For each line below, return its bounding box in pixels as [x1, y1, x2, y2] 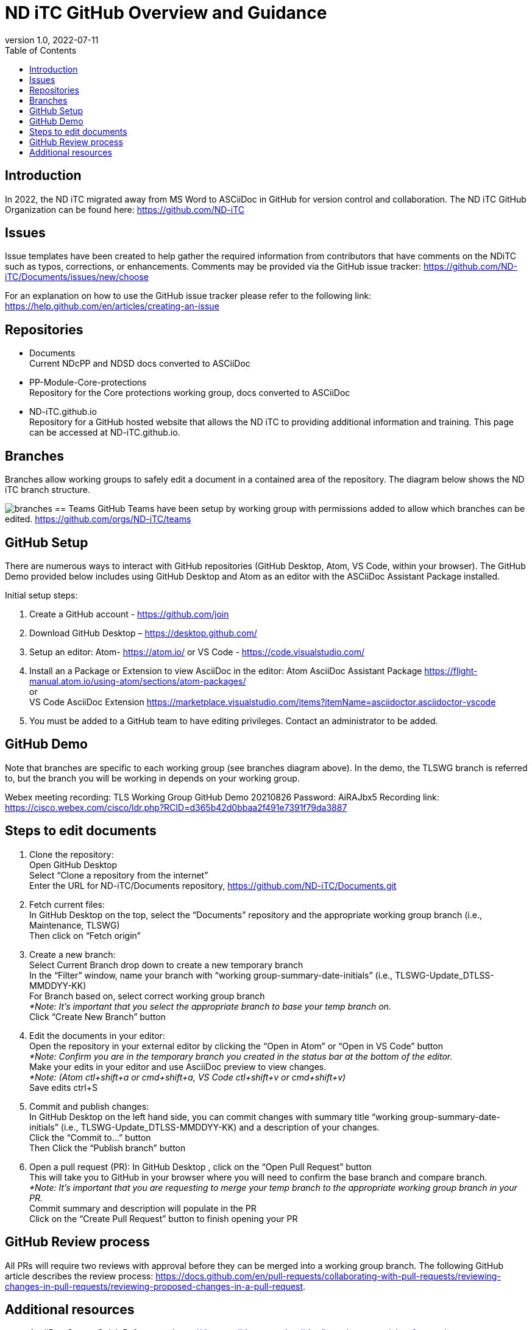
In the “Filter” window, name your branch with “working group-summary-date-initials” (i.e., [29, 969, 393, 980]
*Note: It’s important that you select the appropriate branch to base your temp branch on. [29, 1001, 391, 1012]
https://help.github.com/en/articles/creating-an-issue [5, 301, 219, 312]
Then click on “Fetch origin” [29, 930, 141, 941]
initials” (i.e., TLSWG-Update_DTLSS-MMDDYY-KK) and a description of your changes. [29, 1121, 380, 1132]
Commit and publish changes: [29, 1101, 149, 1112]
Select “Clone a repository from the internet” [29, 869, 208, 880]
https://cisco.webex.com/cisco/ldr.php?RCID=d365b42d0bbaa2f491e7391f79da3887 [5, 802, 347, 813]
